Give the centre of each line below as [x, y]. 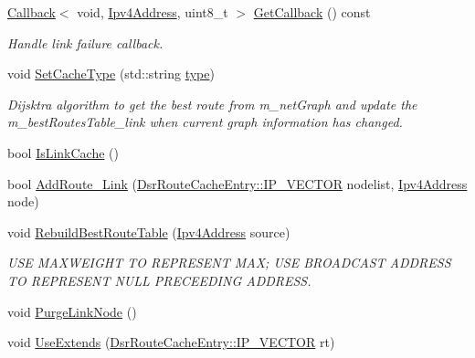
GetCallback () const [312, 12]
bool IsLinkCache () [63, 152]
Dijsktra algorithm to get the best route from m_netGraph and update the [212, 104]
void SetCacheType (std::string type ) [111, 74]
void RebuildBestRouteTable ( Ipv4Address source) [149, 232]
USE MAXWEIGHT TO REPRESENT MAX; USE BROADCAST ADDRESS [229, 263]
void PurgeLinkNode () [72, 311]
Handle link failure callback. [85, 42]
